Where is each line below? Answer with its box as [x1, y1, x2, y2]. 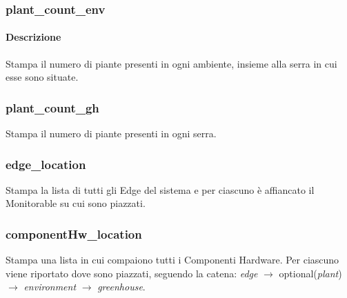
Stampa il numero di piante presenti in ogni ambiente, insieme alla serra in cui [6, 56, 337, 70]
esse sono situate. [6, 70, 79, 84]
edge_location [6, 155, 86, 172]
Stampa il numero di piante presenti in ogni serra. [6, 126, 217, 141]
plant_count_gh [6, 99, 99, 116]
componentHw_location [6, 225, 142, 242]
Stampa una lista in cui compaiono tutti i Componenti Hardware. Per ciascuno [6, 252, 339, 267]
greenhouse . [97, 279, 146, 294]
